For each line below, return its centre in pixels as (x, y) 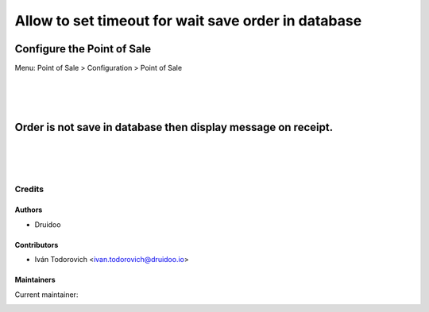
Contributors (37, 245)
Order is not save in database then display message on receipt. (174, 127)
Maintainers (35, 280)
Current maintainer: (46, 295)
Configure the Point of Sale (83, 49)
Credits (29, 189)
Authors (29, 210)
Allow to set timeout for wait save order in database (188, 21)
